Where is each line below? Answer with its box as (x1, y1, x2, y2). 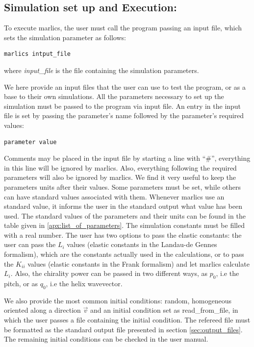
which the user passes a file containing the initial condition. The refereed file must (4, 315, 251, 325)
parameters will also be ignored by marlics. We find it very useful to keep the (4, 172, 236, 182)
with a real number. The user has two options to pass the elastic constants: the (4, 229, 242, 240)
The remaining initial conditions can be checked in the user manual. (4, 334, 208, 344)
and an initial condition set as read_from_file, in (90, 305, 238, 315)
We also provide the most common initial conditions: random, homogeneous (4, 295, 231, 305)
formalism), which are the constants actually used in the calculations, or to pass (4, 249, 244, 259)
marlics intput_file (4, 50, 71, 58)
